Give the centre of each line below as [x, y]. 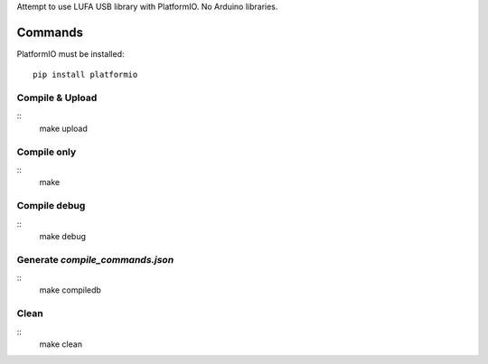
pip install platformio [85, 75]
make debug [62, 236]
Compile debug [51, 206]
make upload [63, 128]
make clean [61, 344]
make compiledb [70, 290]
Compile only [47, 152]
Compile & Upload [57, 98]
